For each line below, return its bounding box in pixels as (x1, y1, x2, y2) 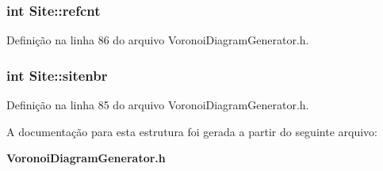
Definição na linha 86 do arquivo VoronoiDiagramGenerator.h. (6, 32, 309, 48)
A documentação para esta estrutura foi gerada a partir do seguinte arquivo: (6, 123, 377, 139)
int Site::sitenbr (6, 65, 108, 85)
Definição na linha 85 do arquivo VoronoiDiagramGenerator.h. (6, 97, 309, 113)
